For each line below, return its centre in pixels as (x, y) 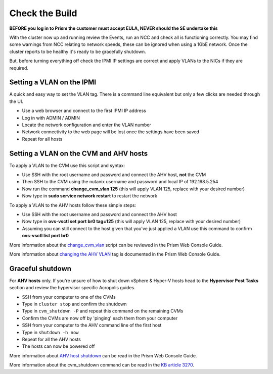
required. (19, 68)
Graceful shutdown (40, 268)
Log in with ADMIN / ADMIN (51, 118)
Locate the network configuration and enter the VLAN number (86, 125)
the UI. (16, 101)
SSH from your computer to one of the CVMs (69, 297)
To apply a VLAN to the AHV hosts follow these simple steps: (73, 205)
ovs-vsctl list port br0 (45, 236)
